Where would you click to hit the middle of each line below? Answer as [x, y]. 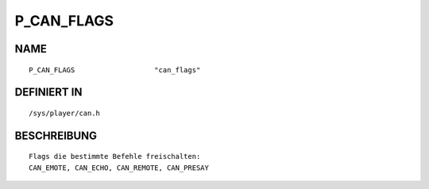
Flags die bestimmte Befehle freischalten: [115, 156]
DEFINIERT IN [48, 93]
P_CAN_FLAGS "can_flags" [115, 70]
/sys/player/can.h [65, 113]
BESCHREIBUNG [56, 135]
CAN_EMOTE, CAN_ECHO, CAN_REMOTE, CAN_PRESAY [119, 168]
